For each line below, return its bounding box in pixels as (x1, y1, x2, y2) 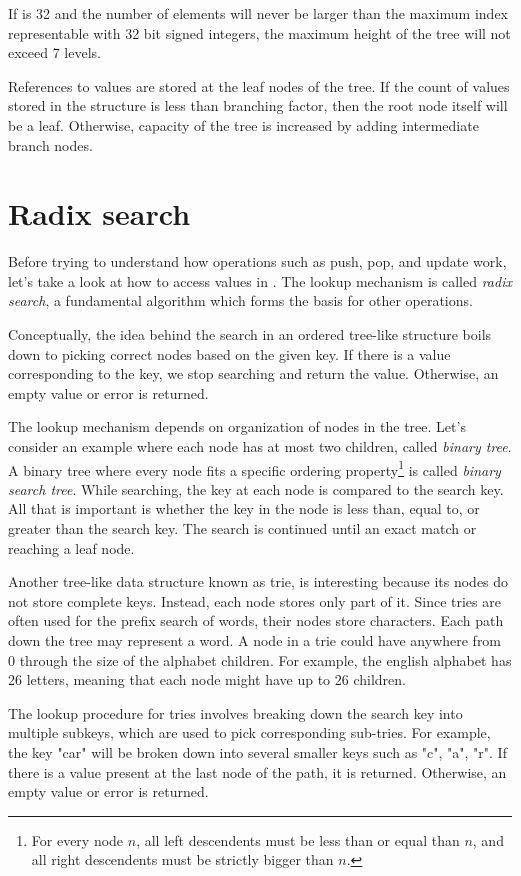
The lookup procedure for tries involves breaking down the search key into (8, 702, 463, 723)
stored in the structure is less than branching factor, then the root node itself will (8, 95, 508, 116)
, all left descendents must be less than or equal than (136, 829, 460, 850)
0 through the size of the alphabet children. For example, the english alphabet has (8, 649, 512, 670)
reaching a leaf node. (8, 537, 135, 558)
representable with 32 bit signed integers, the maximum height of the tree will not (8, 22, 511, 43)
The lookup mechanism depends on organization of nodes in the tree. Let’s (8, 416, 466, 437)
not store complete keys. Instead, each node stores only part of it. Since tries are (8, 590, 501, 611)
